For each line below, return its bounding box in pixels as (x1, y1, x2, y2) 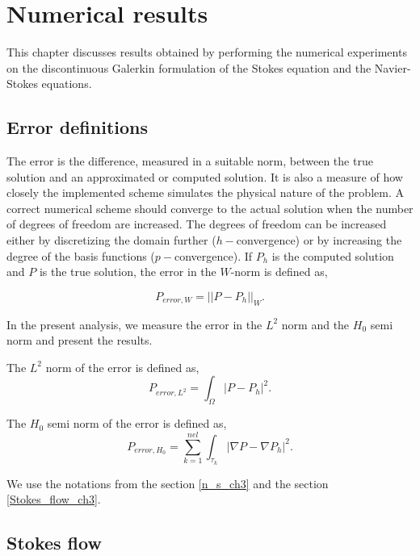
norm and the (281, 316, 350, 332)
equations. (41, 75, 92, 92)
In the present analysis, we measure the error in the (6, 316, 262, 332)
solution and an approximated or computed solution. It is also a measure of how (6, 168, 403, 185)
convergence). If (174, 247, 253, 264)
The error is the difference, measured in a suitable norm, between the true (6, 153, 373, 169)
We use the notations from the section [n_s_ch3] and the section (6, 474, 329, 491)
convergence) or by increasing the (236, 232, 402, 249)
